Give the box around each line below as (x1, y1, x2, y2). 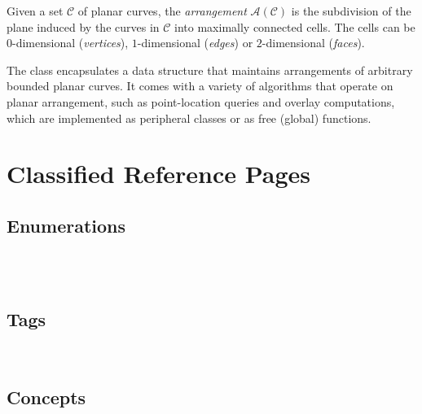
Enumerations (7, 212, 126, 238)
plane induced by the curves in (7, 18, 160, 35)
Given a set (7, 2, 64, 19)
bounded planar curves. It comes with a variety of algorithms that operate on (7, 77, 393, 94)
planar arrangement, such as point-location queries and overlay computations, (7, 93, 395, 110)
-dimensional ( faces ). (262, 34, 365, 51)
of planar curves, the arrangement (77, 2, 247, 19)
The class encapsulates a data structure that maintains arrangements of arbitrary (7, 61, 413, 78)
